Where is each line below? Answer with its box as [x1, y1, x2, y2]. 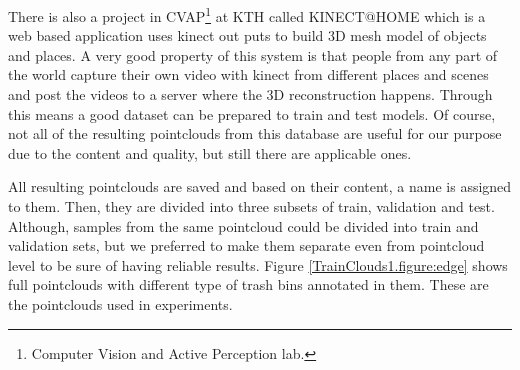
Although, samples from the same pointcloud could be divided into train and [8, 215, 479, 236]
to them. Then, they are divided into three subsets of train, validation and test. [8, 196, 495, 216]
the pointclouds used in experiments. [8, 293, 233, 314]
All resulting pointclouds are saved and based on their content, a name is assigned [8, 176, 512, 197]
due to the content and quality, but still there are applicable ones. [8, 142, 412, 163]
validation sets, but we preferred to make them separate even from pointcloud [8, 235, 485, 256]
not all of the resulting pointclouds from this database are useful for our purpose [8, 123, 502, 144]
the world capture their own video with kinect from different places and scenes [8, 64, 489, 85]
